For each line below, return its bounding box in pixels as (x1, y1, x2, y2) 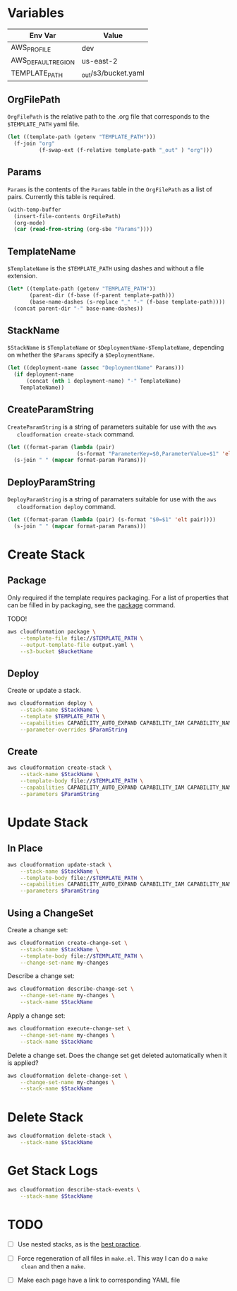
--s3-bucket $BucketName (20, 648, 93, 655)
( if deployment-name (13, 371, 74, 379)
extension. (7, 272, 38, 280)
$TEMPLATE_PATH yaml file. (7, 120, 80, 129)
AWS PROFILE (11, 42, 51, 54)
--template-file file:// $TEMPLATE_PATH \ (20, 634, 143, 642)
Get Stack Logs (7, 1163, 99, 1179)
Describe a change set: (7, 972, 75, 980)
